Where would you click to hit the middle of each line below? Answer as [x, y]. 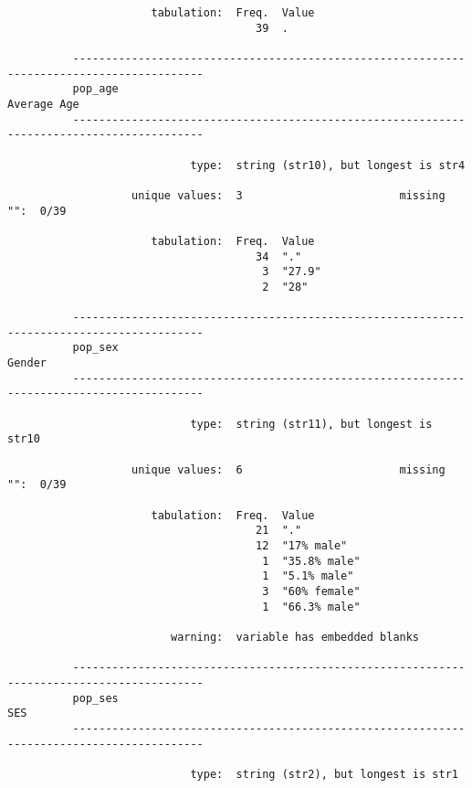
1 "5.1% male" [308, 576]
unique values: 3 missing [288, 195]
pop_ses [95, 698]
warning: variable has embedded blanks [295, 637]
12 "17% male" [302, 545]
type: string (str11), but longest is [311, 424]
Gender [27, 363]
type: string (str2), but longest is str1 [324, 774]
